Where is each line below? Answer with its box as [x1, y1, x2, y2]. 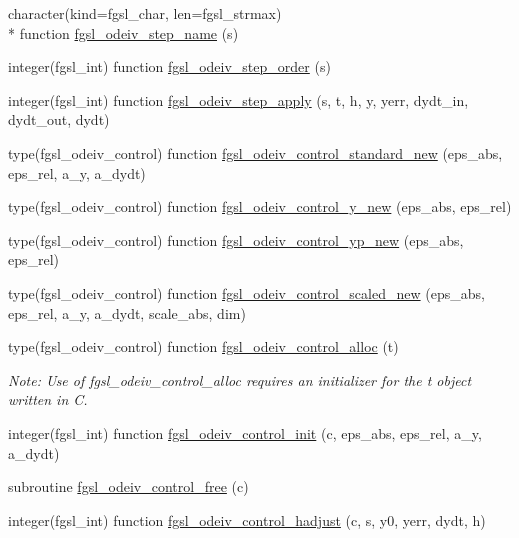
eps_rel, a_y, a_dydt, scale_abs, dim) [8, 302, 246, 323]
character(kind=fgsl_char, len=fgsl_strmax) [8, 3, 282, 23]
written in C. [8, 389, 88, 410]
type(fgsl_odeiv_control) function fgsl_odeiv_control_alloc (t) [8, 336, 399, 357]
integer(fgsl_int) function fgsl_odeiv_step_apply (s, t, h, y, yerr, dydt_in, [8, 89, 469, 110]
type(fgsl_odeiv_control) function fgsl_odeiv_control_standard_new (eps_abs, [8, 142, 503, 163]
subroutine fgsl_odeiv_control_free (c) [8, 476, 249, 497]
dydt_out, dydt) [8, 109, 110, 130]
